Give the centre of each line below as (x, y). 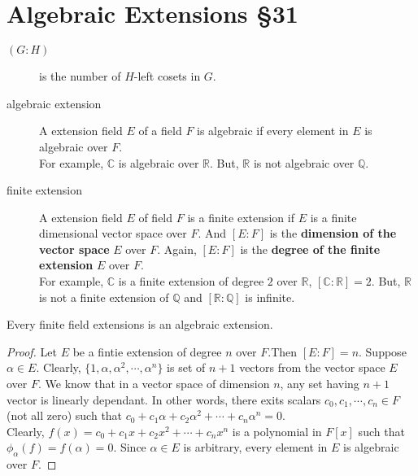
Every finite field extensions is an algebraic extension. (140, 324)
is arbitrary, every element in (255, 447)
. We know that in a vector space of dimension (154, 384)
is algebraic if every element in (273, 131)
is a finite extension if (241, 217)
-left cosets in (167, 76)
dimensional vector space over (113, 233)
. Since (130, 447)
